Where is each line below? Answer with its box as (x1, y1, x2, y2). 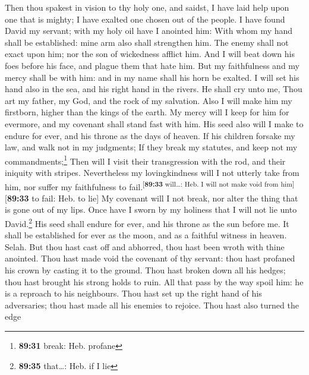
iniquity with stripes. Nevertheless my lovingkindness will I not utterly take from (5, 166, 299, 178)
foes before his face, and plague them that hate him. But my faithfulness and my (5, 59, 299, 71)
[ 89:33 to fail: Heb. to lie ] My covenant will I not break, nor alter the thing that (5, 191, 298, 204)
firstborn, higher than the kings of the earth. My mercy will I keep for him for (5, 106, 289, 118)
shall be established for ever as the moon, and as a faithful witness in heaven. (5, 229, 287, 241)
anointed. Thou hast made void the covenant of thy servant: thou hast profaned (5, 252, 295, 264)
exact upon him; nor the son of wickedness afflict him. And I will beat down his (5, 48, 295, 60)
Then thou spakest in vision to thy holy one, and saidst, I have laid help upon (5, 1, 289, 13)
